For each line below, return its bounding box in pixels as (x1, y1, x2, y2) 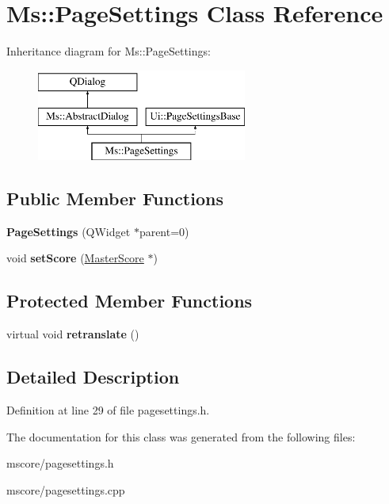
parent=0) (139, 223, 189, 239)
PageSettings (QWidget (6, 223, 131, 239)
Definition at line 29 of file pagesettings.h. (6, 402, 210, 418)
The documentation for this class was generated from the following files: (6, 428, 356, 445)
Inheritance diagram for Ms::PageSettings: (6, 43, 211, 59)
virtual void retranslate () (6, 326, 139, 342)
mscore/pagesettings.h (6, 455, 114, 472)
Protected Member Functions (6, 288, 253, 313)
